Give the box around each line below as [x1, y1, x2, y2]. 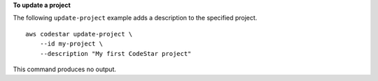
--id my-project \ [39, 40, 104, 48]
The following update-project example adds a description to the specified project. [13, 14, 258, 22]
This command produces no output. [13, 65, 117, 73]
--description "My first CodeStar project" [39, 50, 192, 57]
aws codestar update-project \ [25, 30, 133, 38]
